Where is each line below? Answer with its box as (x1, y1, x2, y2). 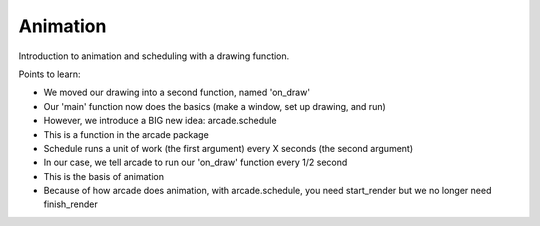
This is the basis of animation (43, 170, 165, 182)
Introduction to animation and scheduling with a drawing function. (18, 50, 290, 62)
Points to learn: (18, 68, 81, 80)
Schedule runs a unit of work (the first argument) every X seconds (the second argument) (43, 142, 414, 154)
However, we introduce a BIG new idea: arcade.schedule (43, 115, 277, 127)
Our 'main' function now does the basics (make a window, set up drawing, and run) (43, 100, 387, 112)
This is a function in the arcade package (43, 128, 209, 140)
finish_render (43, 198, 99, 210)
